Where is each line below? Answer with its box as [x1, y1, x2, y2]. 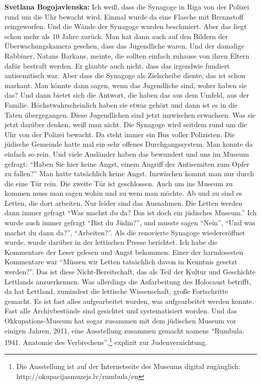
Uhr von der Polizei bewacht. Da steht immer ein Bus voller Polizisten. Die [5, 129, 235, 139]
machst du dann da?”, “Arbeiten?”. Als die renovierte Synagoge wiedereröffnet [5, 227, 245, 237]
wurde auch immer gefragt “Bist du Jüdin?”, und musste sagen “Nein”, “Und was [5, 217, 255, 228]
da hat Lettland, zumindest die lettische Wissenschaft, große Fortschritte [5, 286, 228, 296]
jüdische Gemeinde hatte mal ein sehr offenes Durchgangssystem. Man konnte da [5, 139, 253, 149]
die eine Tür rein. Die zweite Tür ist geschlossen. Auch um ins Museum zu [5, 178, 233, 188]
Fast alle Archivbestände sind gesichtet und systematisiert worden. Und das [5, 305, 237, 316]
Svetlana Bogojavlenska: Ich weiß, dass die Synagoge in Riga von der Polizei [5, 2, 249, 12]
